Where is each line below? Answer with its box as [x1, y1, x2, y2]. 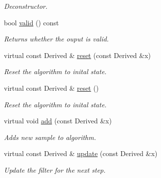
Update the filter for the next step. [4, 164, 106, 175]
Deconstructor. [4, 1, 48, 11]
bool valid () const [4, 17, 59, 27]
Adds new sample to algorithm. [4, 132, 96, 142]
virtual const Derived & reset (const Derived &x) [4, 50, 151, 60]
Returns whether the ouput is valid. [4, 34, 109, 44]
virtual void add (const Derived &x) [4, 116, 112, 126]
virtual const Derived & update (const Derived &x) [4, 148, 158, 158]
